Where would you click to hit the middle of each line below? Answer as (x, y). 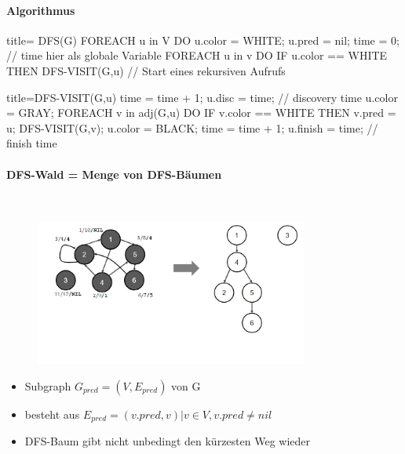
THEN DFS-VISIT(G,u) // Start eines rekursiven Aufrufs (146, 70)
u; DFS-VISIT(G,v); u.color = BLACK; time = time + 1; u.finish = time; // (192, 127)
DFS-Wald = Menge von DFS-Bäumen (114, 174)
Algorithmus (41, 10)
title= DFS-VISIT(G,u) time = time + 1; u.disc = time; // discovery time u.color (202, 97)
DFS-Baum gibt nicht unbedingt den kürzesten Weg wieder (167, 441)
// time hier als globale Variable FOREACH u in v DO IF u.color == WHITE (197, 55)
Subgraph (48, 385)
